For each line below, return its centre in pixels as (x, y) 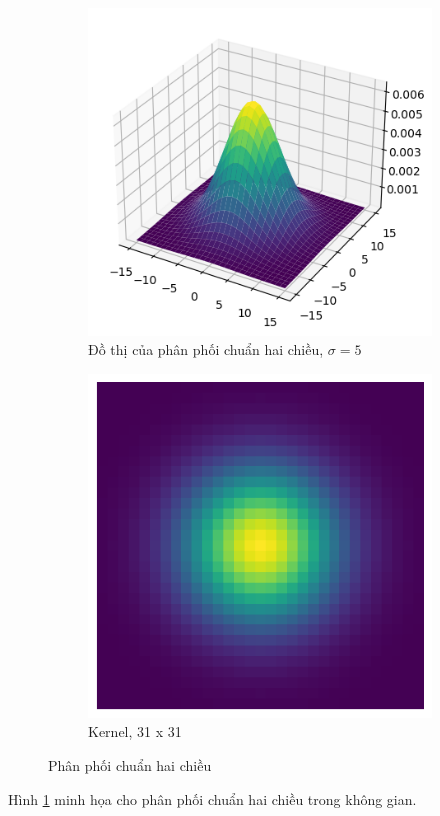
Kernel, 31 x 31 (135, 731)
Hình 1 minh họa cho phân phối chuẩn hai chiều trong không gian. (212, 798)
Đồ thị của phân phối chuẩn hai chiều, (206, 349)
